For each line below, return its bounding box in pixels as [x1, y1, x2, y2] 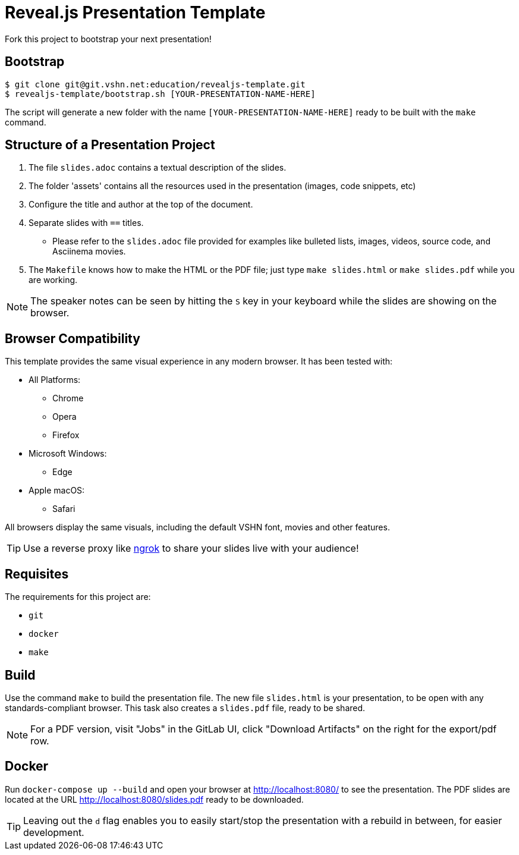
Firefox [52, 430, 80, 441]
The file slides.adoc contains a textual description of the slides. [29, 162, 287, 173]
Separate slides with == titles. [29, 218, 144, 228]
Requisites [5, 566, 69, 581]
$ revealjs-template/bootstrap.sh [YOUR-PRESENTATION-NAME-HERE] [5, 89, 316, 99]
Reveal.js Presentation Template [5, 2, 266, 23]
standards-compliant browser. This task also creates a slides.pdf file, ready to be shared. [5, 702, 366, 713]
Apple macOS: [29, 485, 85, 496]
